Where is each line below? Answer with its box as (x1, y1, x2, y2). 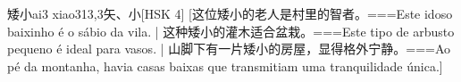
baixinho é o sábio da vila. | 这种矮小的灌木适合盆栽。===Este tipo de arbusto (7, 21, 455, 40)
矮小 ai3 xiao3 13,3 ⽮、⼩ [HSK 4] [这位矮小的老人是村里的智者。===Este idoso (7, 4, 453, 22)
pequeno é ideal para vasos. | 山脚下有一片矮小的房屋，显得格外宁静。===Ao (7, 39, 451, 58)
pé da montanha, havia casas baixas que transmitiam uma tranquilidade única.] (7, 56, 443, 75)
